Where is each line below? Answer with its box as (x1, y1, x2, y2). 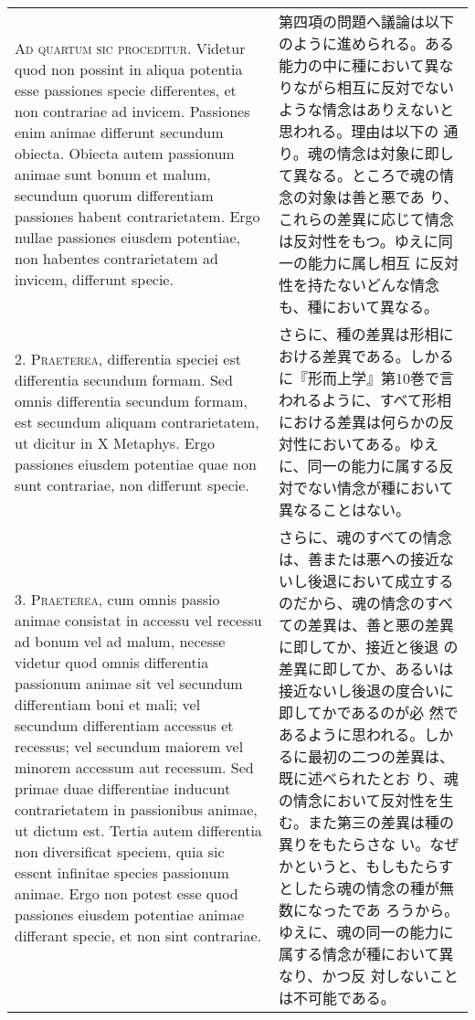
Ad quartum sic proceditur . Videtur (15, 37, 246, 58)
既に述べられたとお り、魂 (278, 768, 459, 789)
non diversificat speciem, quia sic (15, 840, 225, 862)
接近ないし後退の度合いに (278, 680, 454, 701)
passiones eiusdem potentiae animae (15, 903, 244, 925)
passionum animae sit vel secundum (15, 672, 243, 694)
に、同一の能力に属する (278, 455, 439, 476)
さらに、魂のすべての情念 (278, 526, 452, 547)
